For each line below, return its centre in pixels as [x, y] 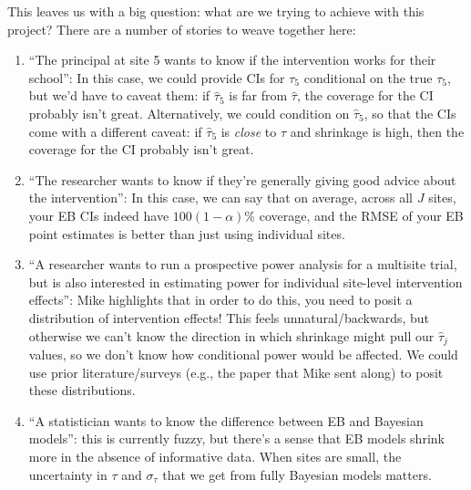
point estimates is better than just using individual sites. [187, 233]
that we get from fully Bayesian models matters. [297, 474]
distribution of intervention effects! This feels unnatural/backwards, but [229, 317]
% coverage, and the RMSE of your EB [354, 215]
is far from [258, 95]
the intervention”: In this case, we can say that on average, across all [221, 198]
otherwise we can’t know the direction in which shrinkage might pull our [231, 335]
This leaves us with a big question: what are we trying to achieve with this [216, 11]
